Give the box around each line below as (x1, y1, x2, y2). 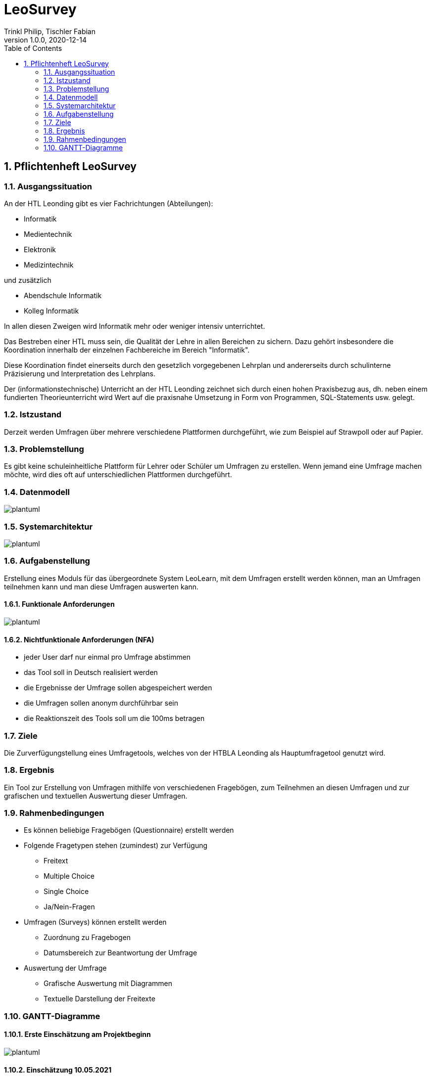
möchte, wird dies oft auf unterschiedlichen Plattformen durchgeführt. (4, 470, 232, 479)
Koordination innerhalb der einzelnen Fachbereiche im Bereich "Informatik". (4, 345, 250, 354)
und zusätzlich (4, 275, 51, 284)
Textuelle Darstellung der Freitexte (44, 994, 155, 1003)
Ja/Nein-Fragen (44, 902, 95, 911)
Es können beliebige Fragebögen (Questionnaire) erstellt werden (24, 826, 234, 835)
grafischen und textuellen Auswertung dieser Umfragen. (4, 791, 188, 800)
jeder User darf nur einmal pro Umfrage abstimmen (24, 653, 191, 662)
